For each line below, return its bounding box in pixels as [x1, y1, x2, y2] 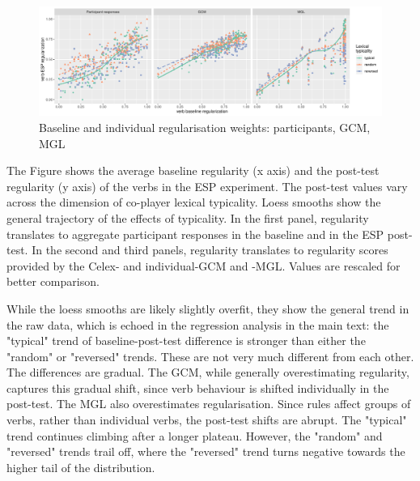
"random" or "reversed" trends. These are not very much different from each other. [6, 347, 414, 364]
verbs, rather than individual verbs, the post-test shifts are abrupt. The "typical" [6, 411, 407, 428]
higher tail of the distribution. [6, 458, 155, 475]
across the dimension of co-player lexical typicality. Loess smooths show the [6, 194, 381, 211]
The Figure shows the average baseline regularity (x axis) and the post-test [6, 162, 380, 179]
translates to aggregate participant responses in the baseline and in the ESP [6, 225, 384, 242]
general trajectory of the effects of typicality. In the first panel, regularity [6, 209, 369, 226]
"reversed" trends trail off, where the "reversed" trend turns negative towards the [6, 443, 405, 460]
